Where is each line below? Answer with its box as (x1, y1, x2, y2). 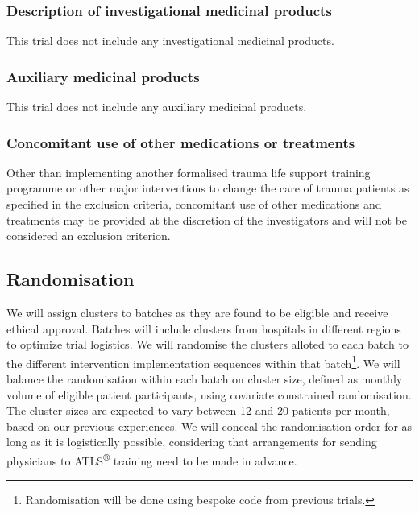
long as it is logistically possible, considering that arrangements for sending (6, 433, 377, 450)
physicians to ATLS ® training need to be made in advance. (6, 450, 297, 469)
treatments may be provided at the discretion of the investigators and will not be (6, 211, 408, 228)
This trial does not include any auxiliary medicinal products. (6, 98, 307, 115)
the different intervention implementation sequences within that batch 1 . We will (6, 352, 400, 371)
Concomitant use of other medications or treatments (6, 132, 355, 152)
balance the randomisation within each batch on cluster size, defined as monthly (6, 370, 403, 387)
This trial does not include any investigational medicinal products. (6, 32, 334, 49)
